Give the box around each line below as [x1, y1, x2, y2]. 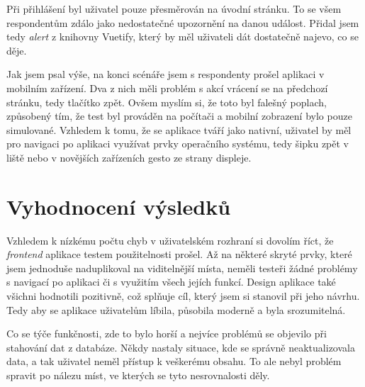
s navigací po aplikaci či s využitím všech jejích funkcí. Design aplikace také [6, 274, 336, 289]
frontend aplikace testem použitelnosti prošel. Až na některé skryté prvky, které [6, 247, 352, 262]
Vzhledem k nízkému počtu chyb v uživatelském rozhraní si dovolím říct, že [6, 232, 334, 247]
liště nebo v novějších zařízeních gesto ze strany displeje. [6, 150, 252, 164]
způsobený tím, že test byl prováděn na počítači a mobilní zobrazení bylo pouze [6, 108, 352, 123]
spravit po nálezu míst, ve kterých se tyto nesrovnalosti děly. [6, 368, 270, 382]
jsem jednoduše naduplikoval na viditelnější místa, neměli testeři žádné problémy [6, 260, 358, 275]
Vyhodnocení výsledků [6, 191, 231, 220]
